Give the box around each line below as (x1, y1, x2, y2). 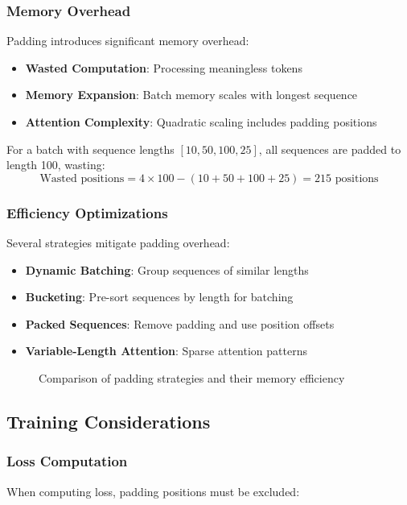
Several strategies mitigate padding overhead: (6, 234, 230, 250)
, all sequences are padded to (258, 140, 401, 157)
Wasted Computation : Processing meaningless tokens (25, 59, 302, 76)
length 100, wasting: (6, 156, 105, 173)
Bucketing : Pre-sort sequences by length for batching (25, 288, 294, 305)
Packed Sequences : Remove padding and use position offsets (25, 315, 335, 332)
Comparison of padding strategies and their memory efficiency (39, 369, 345, 386)
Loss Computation (6, 451, 128, 471)
